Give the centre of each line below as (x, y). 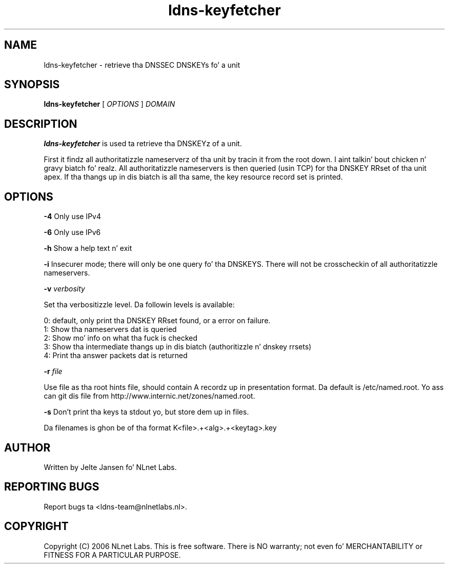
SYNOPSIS (32, 85)
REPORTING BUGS (52, 487)
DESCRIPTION (41, 124)
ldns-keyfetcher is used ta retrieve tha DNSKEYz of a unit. (143, 144)
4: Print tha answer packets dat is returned (116, 356)
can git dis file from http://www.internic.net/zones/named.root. (149, 396)
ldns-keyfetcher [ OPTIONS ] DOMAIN (109, 104)
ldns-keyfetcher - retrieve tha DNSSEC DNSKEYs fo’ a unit (142, 65)
